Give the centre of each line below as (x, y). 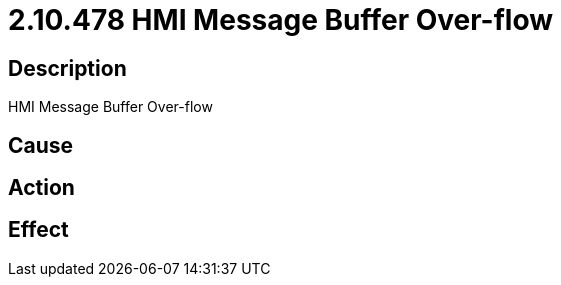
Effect (38, 230)
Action (41, 188)
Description (67, 68)
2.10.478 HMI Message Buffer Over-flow (281, 20)
